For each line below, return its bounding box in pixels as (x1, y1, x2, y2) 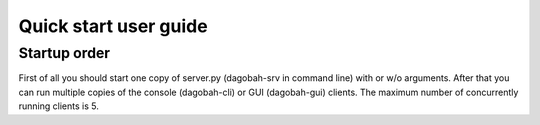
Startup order (18, 44, 110, 62)
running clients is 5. (18, 100, 99, 112)
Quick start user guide (18, 15, 209, 37)
